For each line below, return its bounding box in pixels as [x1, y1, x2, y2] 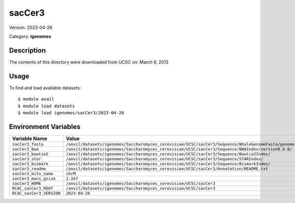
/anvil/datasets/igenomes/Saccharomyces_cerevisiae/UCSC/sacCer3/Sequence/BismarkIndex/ [65, 161, 271, 166]
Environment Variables [9, 123, 81, 131]
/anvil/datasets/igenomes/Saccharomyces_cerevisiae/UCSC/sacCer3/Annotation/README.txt [65, 166, 268, 171]
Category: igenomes [9, 33, 52, 39]
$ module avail [18, 96, 55, 102]
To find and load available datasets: [9, 85, 81, 91]
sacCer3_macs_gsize [12, 176, 56, 181]
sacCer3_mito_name [12, 171, 54, 176]
